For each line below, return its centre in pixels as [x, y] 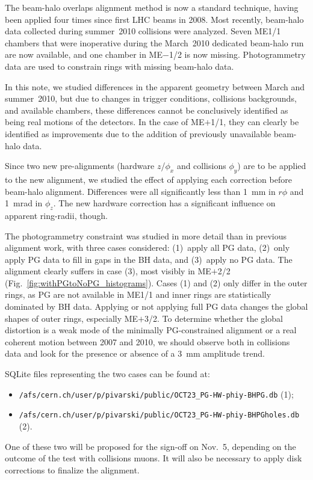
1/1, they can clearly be [255, 122]
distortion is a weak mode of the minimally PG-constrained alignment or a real [151, 330]
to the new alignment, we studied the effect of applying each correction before [148, 179]
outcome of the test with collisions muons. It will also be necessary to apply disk [153, 458]
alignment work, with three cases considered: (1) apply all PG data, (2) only [147, 248]
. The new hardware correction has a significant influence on [164, 203]
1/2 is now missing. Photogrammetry [237, 54]
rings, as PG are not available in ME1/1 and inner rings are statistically [138, 294]
